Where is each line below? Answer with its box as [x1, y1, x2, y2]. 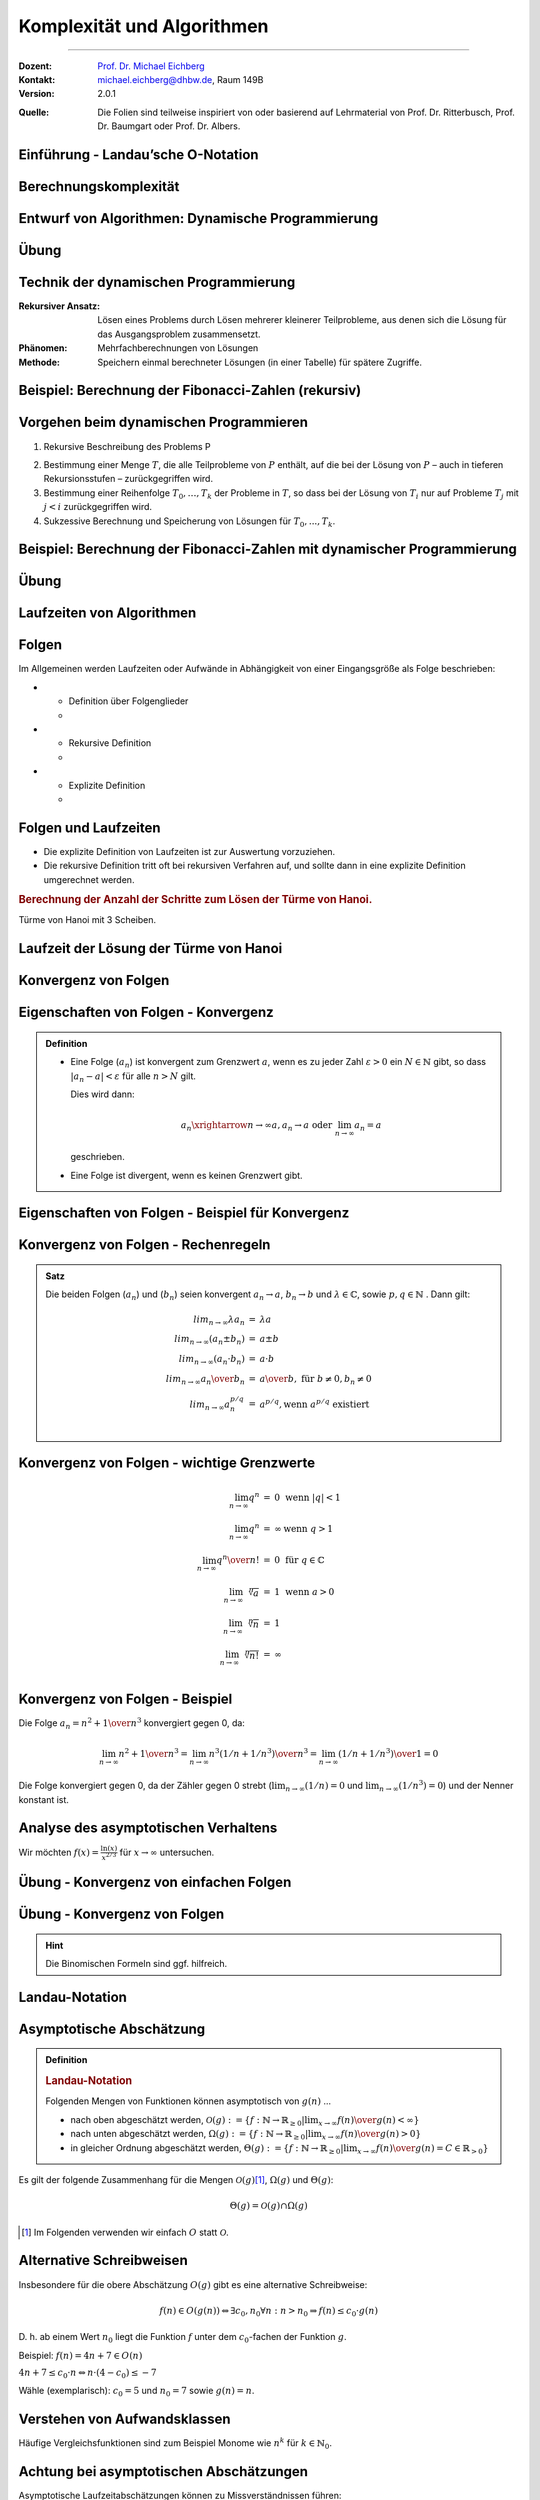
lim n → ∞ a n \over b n [165, 1373, 245, 1387]
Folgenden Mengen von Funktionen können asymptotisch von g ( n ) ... [45, 2095, 332, 2107]
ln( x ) [100, 1844, 118, 1854]
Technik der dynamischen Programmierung [18, 273, 296, 290]
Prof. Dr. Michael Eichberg [97, 60, 205, 72]
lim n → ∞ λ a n [193, 1313, 245, 1327]
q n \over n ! [216, 1553, 260, 1566]
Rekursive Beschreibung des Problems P [43, 440, 211, 452]
